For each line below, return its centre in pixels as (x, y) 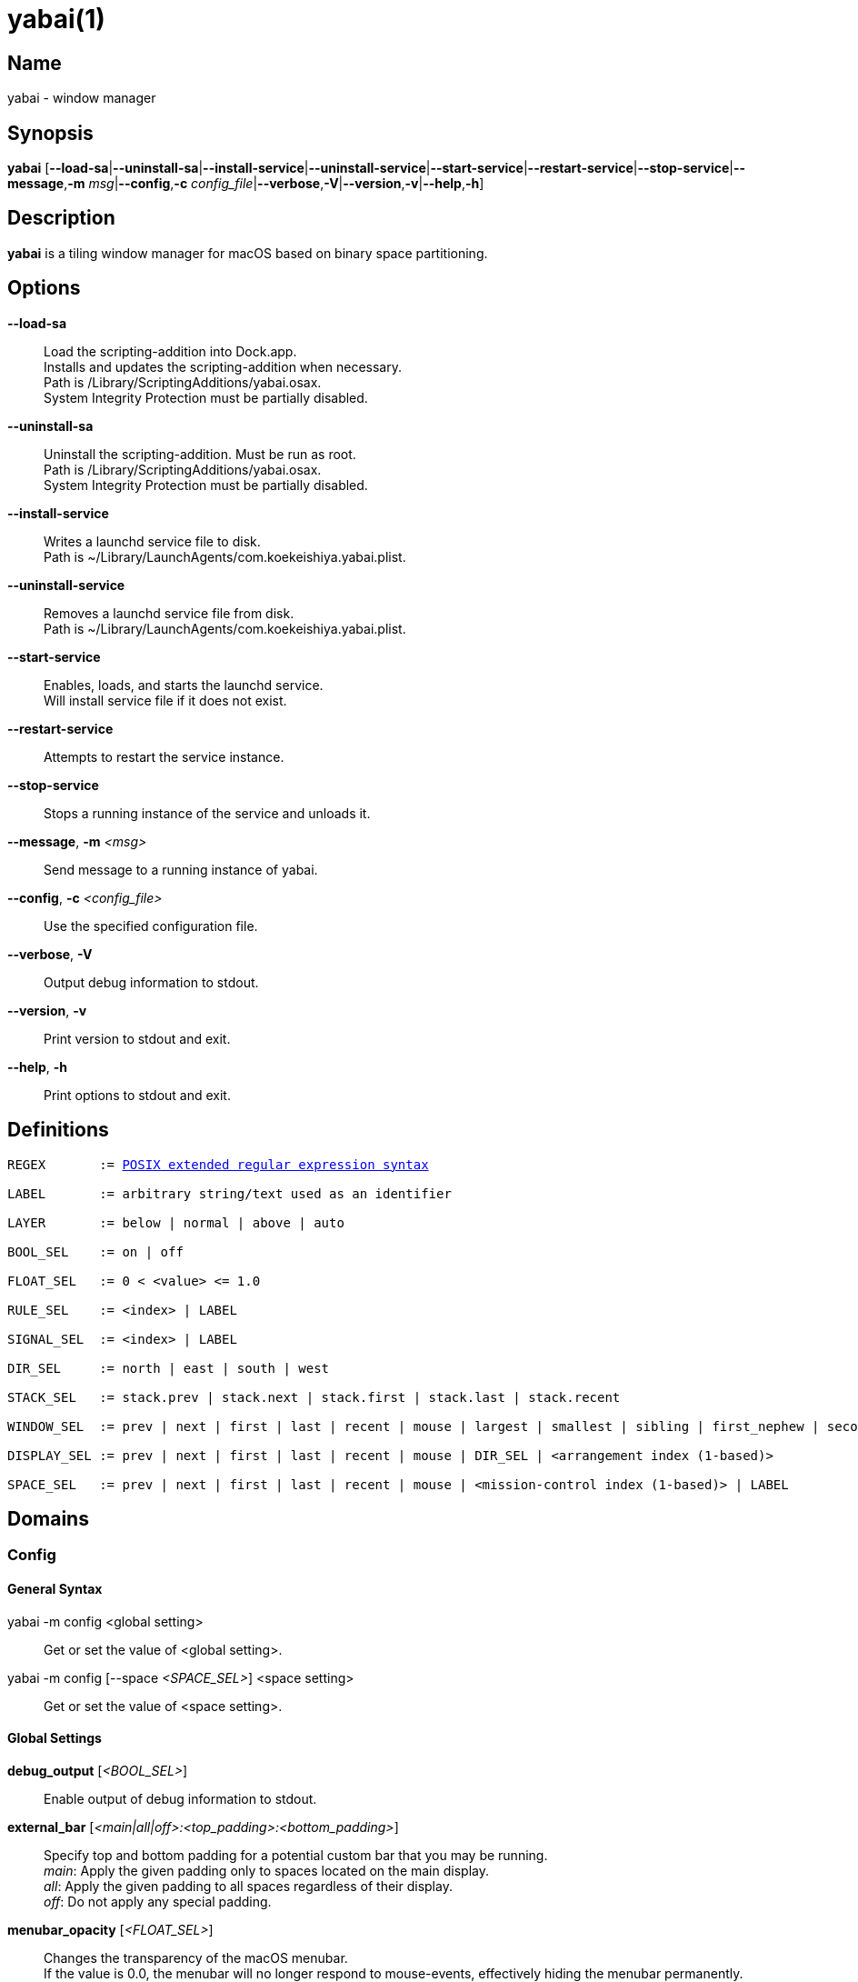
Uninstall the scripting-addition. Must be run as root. (200, 454)
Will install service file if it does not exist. (165, 700)
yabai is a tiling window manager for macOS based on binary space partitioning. (248, 253)
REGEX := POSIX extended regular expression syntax (218, 1164)
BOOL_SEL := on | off (95, 1251)
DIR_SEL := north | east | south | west (169, 1368)
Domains (48, 1518)
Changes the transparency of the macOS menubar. (196, 1957)
